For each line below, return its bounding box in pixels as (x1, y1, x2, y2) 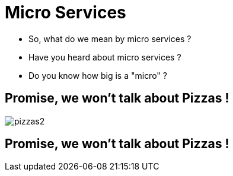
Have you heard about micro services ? (28, 52, 181, 62)
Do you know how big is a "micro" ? (28, 70, 167, 81)
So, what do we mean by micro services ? (28, 33, 191, 44)
